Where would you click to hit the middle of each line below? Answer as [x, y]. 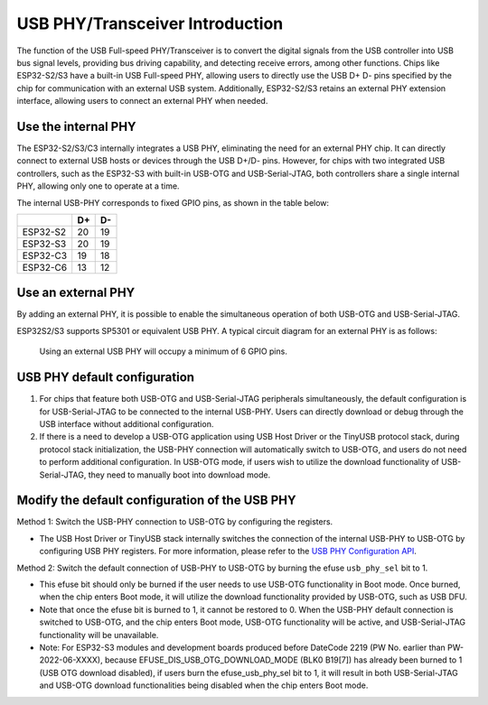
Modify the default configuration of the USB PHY [157, 501]
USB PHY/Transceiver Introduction [150, 23]
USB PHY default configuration [105, 378]
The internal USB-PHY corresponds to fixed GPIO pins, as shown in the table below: [173, 202]
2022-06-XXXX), [71, 660]
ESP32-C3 [45, 255]
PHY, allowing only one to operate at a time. [98, 186]
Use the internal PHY [76, 126]
